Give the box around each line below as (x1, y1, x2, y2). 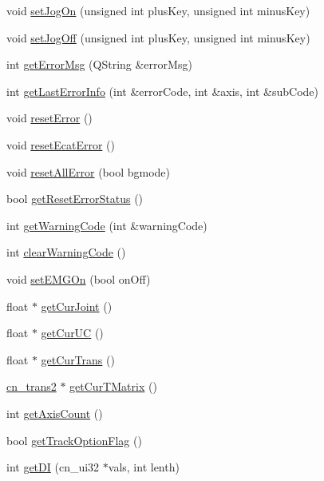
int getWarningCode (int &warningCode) (6, 217, 207, 233)
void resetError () (6, 109, 93, 126)
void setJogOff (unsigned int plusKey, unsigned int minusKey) (6, 29, 310, 46)
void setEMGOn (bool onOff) (6, 270, 151, 287)
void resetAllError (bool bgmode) (6, 163, 171, 180)
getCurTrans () (41, 351, 115, 368)
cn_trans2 (6, 378, 57, 395)
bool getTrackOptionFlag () (6, 431, 142, 448)
